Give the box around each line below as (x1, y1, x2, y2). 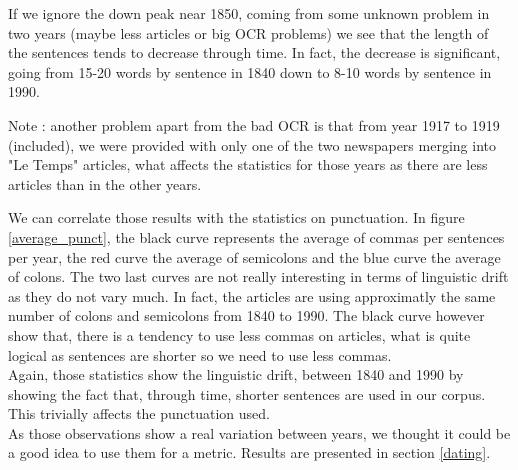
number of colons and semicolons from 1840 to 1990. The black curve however (8, 305, 485, 326)
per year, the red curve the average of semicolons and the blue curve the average (8, 246, 501, 267)
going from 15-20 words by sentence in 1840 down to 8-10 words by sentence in (8, 61, 492, 82)
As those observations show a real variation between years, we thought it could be (8, 422, 511, 443)
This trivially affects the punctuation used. (8, 403, 271, 424)
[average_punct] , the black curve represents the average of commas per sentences (8, 226, 505, 247)
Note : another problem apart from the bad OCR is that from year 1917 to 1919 (8, 114, 500, 135)
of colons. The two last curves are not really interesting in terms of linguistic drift (8, 266, 509, 287)
